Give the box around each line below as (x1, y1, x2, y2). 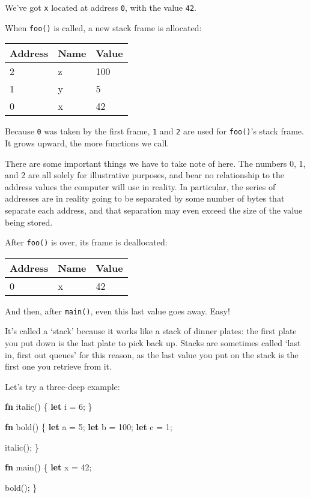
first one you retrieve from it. (5, 360, 112, 373)
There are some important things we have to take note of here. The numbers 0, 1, (5, 157, 306, 169)
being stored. (5, 215, 53, 228)
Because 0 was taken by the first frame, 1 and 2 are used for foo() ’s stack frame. (5, 125, 304, 137)
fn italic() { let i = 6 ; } (5, 400, 93, 413)
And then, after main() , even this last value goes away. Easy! (5, 304, 230, 317)
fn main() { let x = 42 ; (5, 461, 92, 473)
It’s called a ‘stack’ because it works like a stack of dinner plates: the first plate (5, 325, 297, 337)
